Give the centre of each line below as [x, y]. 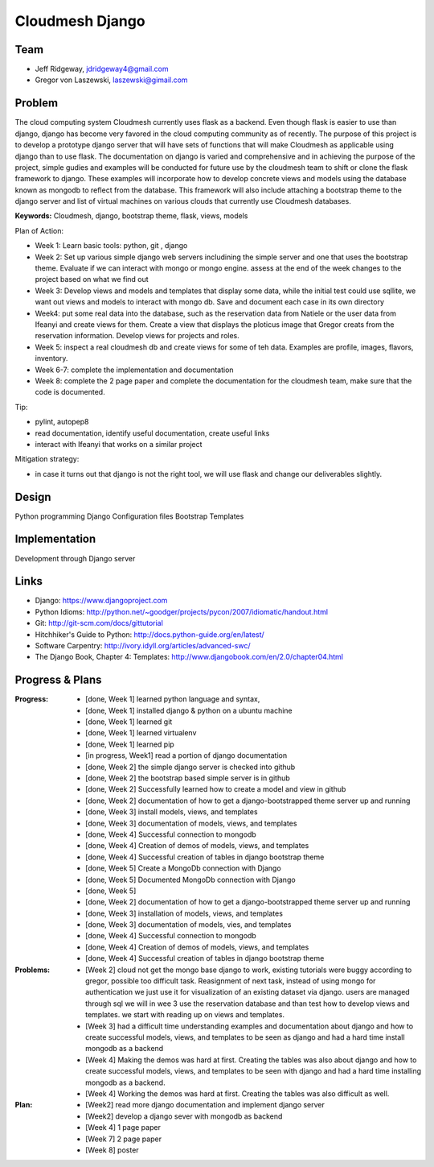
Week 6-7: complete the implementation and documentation [134, 370]
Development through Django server [75, 558]
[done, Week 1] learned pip [130, 744]
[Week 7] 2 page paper [124, 1139]
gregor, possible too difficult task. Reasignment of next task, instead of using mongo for [231, 981]
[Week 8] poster [113, 1150]
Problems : [33, 970]
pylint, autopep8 [62, 422]
